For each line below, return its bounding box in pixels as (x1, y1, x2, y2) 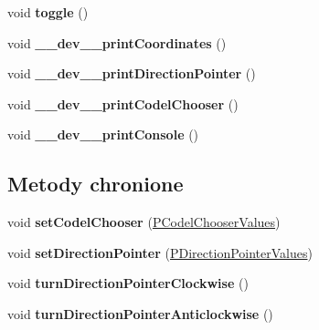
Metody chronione (7, 170, 184, 198)
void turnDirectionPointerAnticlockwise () (7, 304, 273, 323)
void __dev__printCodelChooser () (7, 94, 239, 113)
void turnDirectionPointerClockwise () (7, 273, 249, 293)
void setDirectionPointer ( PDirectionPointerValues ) (7, 242, 313, 262)
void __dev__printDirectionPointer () (7, 64, 256, 83)
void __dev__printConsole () (7, 125, 199, 144)
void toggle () (7, 3, 89, 21)
